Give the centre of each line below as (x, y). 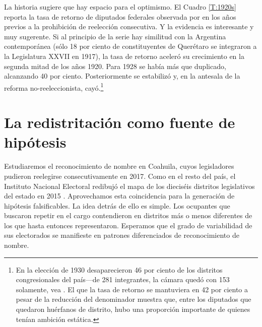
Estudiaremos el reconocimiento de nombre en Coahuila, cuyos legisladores (119, 166)
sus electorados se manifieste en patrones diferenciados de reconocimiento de (122, 235)
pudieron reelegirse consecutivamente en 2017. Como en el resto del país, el (120, 176)
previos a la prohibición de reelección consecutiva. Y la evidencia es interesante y (129, 26)
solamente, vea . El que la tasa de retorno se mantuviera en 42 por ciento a (132, 289)
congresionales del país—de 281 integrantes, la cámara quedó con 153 (123, 279)
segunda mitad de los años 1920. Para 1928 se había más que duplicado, (115, 66)
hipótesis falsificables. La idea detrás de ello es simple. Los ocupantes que (117, 205)
